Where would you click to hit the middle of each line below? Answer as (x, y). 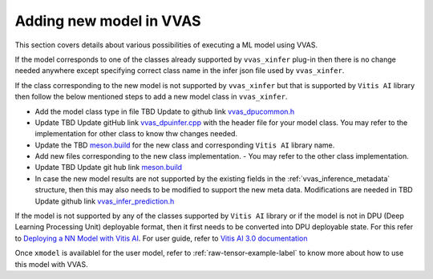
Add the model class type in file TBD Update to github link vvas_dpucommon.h (165, 111)
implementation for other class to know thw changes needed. (136, 134)
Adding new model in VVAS (108, 21)
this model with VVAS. (51, 264)
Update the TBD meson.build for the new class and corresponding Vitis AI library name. (185, 145)
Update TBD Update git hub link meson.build (109, 168)
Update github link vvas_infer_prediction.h (105, 201)
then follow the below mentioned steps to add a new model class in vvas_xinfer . (151, 97)
